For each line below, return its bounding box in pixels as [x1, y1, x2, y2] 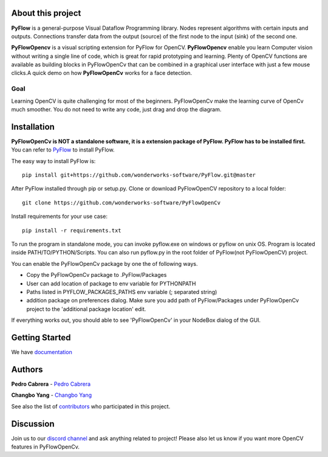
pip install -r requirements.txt [22, 227, 121, 234]
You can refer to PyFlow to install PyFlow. [11, 146, 115, 153]
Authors [11, 364, 43, 374]
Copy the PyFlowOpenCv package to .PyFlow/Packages [26, 271, 167, 279]
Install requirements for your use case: [11, 213, 108, 220]
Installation [11, 122, 55, 132]
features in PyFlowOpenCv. [11, 443, 80, 450]
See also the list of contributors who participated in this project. [11, 402, 171, 410]
